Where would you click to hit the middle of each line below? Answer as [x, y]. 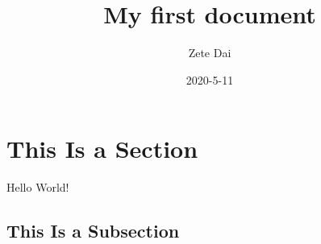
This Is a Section [102, 149]
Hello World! [38, 187]
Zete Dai [210, 53]
